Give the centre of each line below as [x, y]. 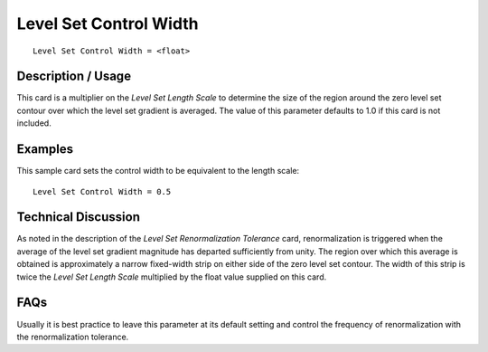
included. [34, 123]
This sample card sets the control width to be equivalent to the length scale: [158, 171]
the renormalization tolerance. [73, 337]
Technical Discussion [78, 217]
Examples [45, 149]
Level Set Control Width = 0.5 [102, 191]
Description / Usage [74, 76]
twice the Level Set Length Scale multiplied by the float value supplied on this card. [172, 277]
